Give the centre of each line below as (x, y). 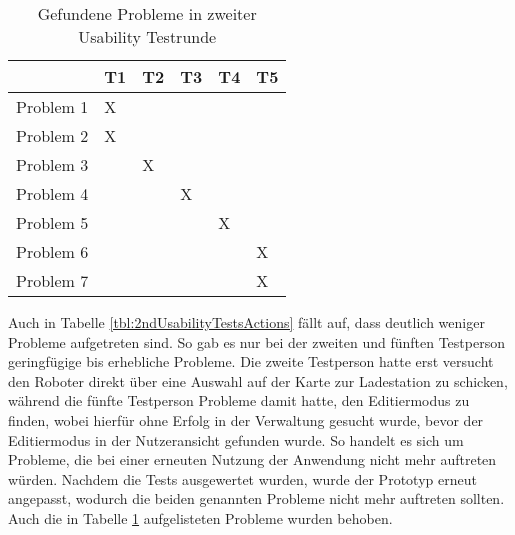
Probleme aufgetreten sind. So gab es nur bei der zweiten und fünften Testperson (256, 341)
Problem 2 (52, 135)
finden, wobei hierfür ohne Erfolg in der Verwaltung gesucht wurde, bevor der (246, 419)
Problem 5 (52, 222)
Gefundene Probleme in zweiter (147, 13)
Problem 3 (52, 164)
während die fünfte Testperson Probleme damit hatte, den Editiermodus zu (239, 400)
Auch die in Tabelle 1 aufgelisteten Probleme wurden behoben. (200, 517)
